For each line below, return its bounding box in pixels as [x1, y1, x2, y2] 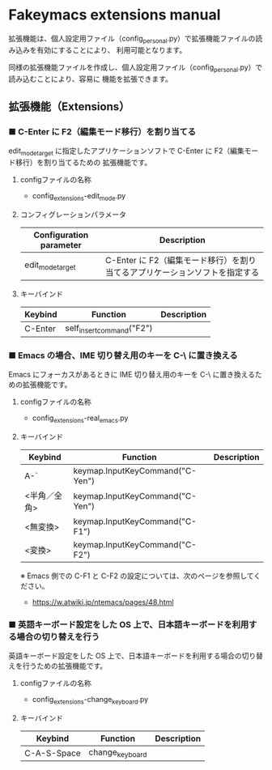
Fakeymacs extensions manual [8, 6, 221, 24]
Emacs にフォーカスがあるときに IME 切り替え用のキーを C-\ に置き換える [8, 370, 256, 380]
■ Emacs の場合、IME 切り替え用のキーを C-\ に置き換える [8, 350, 238, 361]
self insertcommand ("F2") [65, 322, 153, 335]
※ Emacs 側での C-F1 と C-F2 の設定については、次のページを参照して [19, 571, 254, 581]
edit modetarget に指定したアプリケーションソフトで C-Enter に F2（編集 [8, 146, 244, 158]
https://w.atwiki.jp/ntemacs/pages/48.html [32, 598, 174, 607]
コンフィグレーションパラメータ [19, 209, 127, 219]
